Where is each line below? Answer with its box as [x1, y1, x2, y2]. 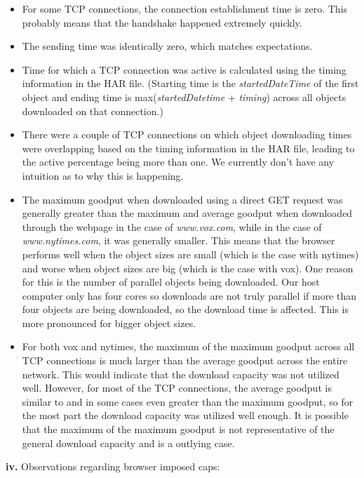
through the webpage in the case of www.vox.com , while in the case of [22, 219, 322, 234]
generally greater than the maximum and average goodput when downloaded [22, 206, 353, 220]
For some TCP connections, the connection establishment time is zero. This [22, 1, 348, 15]
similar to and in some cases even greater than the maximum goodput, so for [22, 394, 353, 409]
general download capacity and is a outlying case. [22, 435, 235, 450]
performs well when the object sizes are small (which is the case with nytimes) [22, 246, 359, 261]
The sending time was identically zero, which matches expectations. [22, 39, 313, 53]
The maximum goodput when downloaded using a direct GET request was [22, 192, 343, 206]
